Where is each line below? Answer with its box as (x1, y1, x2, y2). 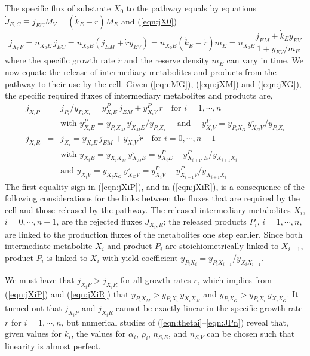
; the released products (163, 215, 247, 228)
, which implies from (197, 274, 272, 286)
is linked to (47, 251, 88, 263)
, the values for (71, 327, 126, 340)
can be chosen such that (207, 327, 295, 340)
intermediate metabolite (5, 240, 93, 252)
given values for (5, 327, 62, 340)
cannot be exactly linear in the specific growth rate (116, 302, 303, 314)
